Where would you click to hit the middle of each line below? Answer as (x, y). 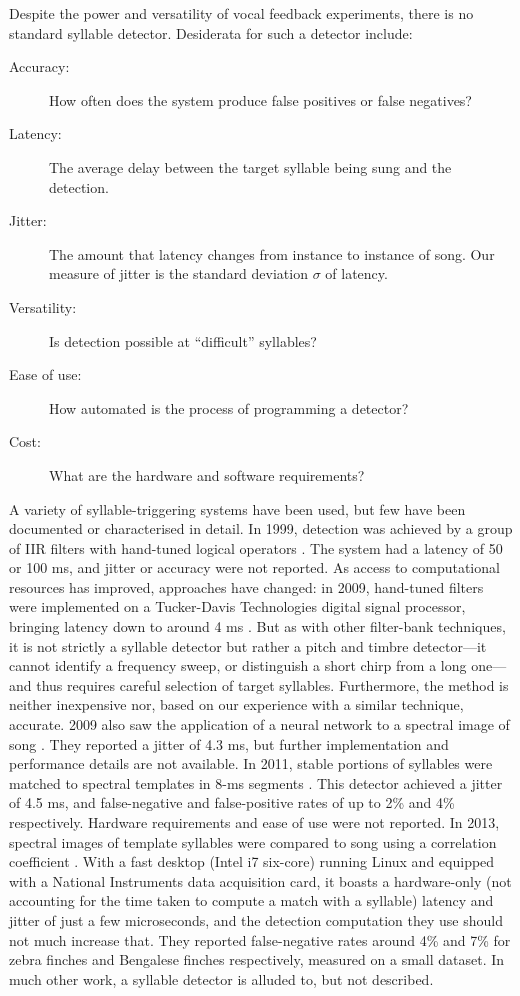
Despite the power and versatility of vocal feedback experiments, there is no (241, 13)
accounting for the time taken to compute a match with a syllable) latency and (251, 900)
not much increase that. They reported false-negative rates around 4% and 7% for (260, 939)
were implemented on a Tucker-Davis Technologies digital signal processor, (237, 606)
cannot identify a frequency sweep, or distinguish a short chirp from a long (238, 665)
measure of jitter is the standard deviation (178, 273)
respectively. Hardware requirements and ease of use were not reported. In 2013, (254, 822)
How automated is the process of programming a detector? (229, 407)
